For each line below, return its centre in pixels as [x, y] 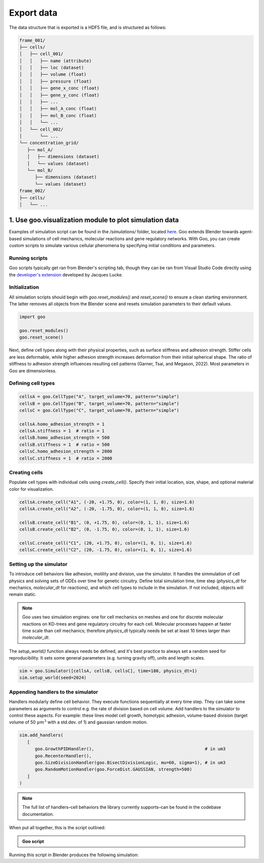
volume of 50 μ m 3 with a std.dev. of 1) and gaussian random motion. [78, 722]
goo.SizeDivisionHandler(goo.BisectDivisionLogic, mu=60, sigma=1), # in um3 [130, 762]
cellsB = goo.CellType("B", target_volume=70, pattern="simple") [99, 403]
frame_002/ [32, 191]
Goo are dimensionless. [33, 371]
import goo [32, 317]
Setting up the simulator [38, 564]
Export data [33, 13]
